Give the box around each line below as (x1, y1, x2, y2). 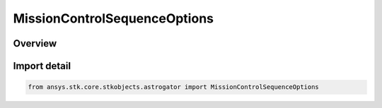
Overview (13, 37, 57, 49)
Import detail (13, 60, 71, 72)
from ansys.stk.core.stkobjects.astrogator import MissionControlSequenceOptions (28, 83, 320, 91)
